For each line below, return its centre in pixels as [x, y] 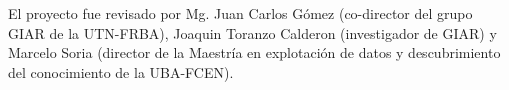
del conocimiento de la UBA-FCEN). [121, 71]
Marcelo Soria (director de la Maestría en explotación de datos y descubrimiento [254, 52]
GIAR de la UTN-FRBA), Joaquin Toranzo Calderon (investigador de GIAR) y [252, 32]
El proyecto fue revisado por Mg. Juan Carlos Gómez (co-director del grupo [240, 13]
